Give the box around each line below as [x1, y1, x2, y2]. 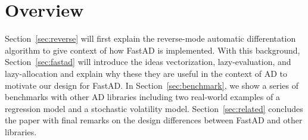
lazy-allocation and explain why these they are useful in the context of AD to [5, 67, 288, 79]
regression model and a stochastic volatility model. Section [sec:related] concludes [5, 102, 303, 114]
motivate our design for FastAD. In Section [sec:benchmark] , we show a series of [5, 79, 298, 91]
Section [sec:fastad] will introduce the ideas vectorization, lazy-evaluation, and [5, 55, 291, 68]
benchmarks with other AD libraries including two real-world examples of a [5, 91, 280, 103]
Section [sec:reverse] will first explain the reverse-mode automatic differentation [5, 32, 296, 45]
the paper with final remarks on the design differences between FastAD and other [5, 114, 303, 126]
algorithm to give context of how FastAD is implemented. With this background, [5, 43, 300, 56]
